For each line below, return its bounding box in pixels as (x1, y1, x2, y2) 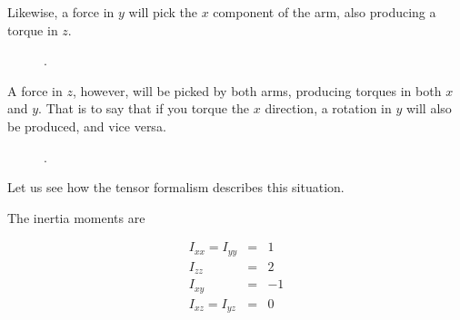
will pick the (128, 3, 197, 21)
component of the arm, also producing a (213, 3, 436, 21)
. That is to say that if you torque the (38, 99, 250, 118)
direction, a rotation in (265, 99, 392, 118)
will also (405, 99, 452, 118)
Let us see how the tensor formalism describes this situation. (7, 178, 345, 197)
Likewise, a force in (7, 3, 115, 21)
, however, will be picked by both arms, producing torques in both (72, 81, 442, 100)
